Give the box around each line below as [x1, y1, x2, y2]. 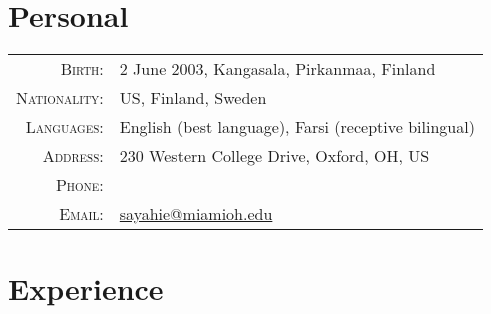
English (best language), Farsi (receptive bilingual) [119, 115, 475, 139]
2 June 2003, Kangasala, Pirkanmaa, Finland [119, 57, 436, 81]
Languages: [25, 115, 104, 139]
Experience [8, 268, 164, 309]
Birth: [60, 57, 104, 81]
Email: [59, 202, 104, 226]
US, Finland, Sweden [119, 86, 267, 110]
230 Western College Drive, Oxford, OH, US [119, 144, 430, 168]
